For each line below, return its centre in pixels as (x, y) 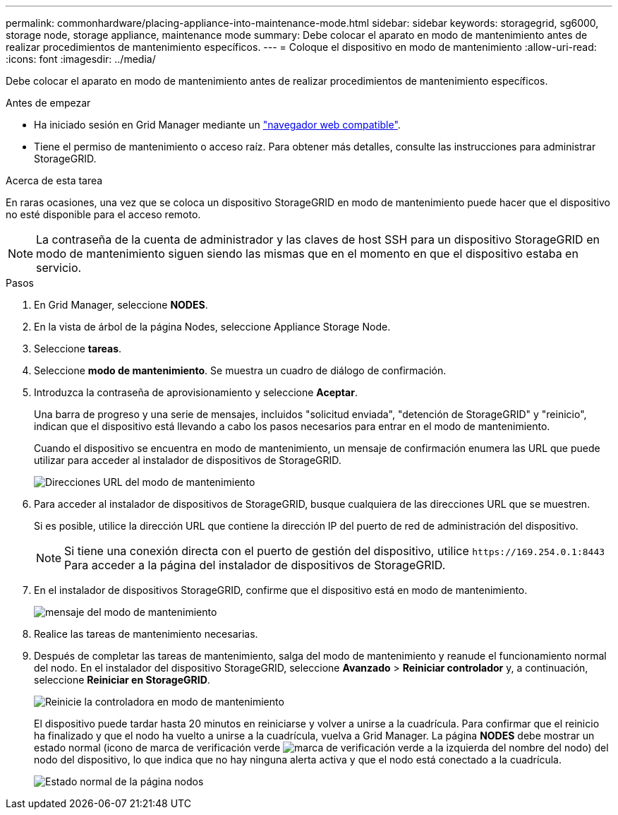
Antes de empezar (48, 103)
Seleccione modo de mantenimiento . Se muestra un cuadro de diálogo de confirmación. (240, 370)
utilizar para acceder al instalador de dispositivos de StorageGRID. (188, 460)
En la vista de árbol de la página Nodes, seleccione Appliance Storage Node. (212, 327)
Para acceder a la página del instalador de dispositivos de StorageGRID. (255, 565)
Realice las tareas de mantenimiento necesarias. (146, 634)
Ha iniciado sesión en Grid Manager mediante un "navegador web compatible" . (217, 125)
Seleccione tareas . (78, 349)
